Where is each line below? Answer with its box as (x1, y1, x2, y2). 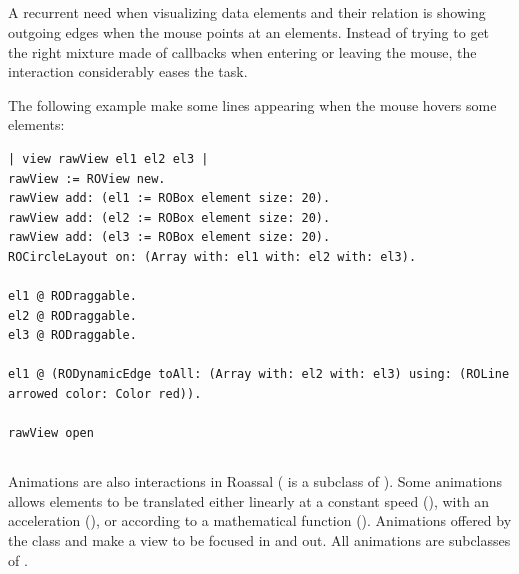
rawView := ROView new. (8, 171, 166, 186)
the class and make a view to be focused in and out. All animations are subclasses (8, 530, 511, 551)
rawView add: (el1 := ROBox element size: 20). (8, 191, 331, 206)
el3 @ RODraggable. (8, 328, 137, 343)
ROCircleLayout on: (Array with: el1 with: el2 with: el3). (8, 249, 417, 264)
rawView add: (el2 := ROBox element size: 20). (8, 210, 331, 225)
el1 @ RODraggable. (8, 289, 137, 304)
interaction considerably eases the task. (8, 61, 248, 82)
